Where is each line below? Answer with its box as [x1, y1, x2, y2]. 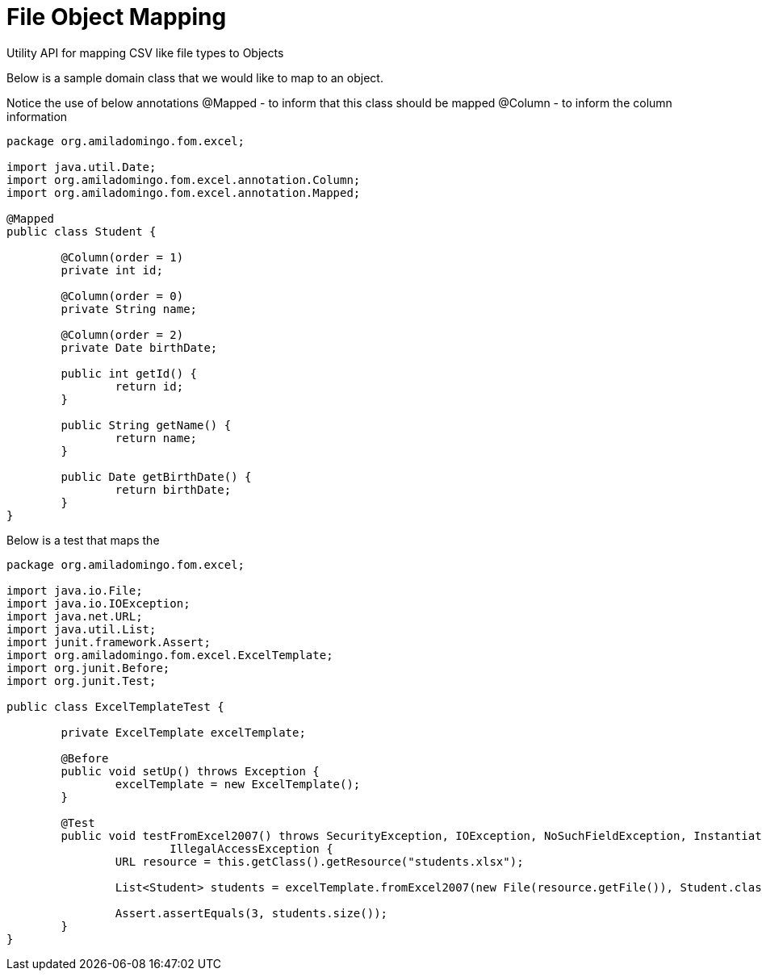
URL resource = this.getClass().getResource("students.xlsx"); [115, 854, 524, 868]
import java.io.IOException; [6, 596, 190, 610]
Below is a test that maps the [6, 532, 160, 547]
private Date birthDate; [61, 340, 218, 354]
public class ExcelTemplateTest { [6, 699, 224, 713]
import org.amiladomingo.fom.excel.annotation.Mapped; [6, 186, 361, 199]
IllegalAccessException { [170, 841, 333, 855]
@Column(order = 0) [61, 289, 184, 303]
